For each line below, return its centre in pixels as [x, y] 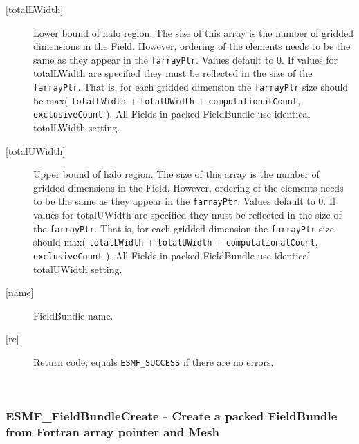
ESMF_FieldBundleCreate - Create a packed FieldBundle [172, 416]
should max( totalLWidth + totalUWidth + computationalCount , [176, 242]
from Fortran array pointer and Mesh [112, 432]
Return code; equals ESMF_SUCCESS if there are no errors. [154, 361]
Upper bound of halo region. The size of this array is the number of [176, 174]
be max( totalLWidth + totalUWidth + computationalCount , [167, 100]
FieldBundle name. [73, 315]
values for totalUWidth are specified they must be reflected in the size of [187, 215]
